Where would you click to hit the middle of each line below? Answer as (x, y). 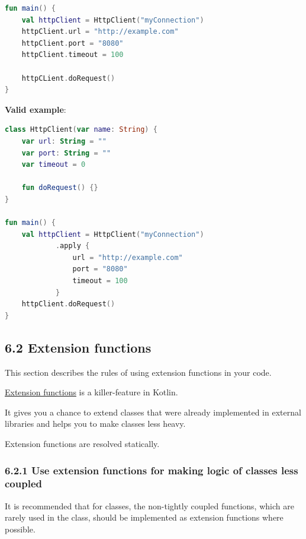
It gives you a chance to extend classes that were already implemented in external (153, 412)
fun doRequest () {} (60, 188)
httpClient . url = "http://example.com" (100, 32)
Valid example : (36, 109)
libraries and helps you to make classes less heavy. (95, 424)
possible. (20, 529)
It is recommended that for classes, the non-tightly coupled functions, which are (149, 505)
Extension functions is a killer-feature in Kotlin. (91, 392)
